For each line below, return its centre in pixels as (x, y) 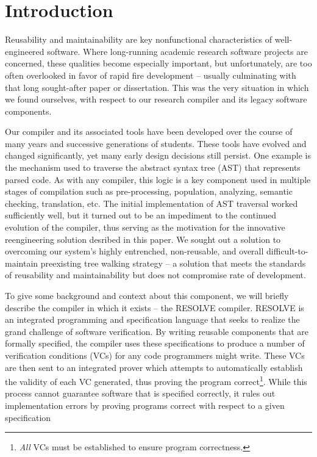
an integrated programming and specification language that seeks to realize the (152, 319)
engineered (25, 51)
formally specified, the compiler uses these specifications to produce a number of (155, 343)
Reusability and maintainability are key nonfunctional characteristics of (139, 39)
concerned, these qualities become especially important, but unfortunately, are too (158, 63)
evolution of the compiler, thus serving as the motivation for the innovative (145, 227)
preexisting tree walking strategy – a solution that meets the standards (173, 263)
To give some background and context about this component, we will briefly (147, 295)
